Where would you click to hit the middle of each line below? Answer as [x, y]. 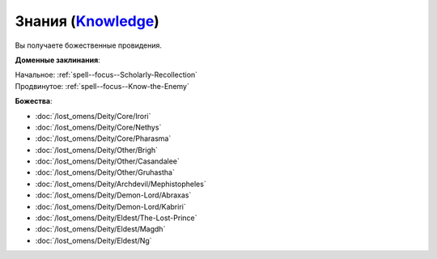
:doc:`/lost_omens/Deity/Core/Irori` [93, 116]
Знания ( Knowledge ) [87, 21]
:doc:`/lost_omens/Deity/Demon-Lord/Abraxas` [113, 195]
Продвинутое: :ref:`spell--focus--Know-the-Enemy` [102, 86]
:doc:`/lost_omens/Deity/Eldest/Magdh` [100, 229]
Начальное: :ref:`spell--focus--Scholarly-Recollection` [106, 75]
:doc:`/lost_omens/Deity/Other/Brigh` [96, 150]
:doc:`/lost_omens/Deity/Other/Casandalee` [107, 161]
